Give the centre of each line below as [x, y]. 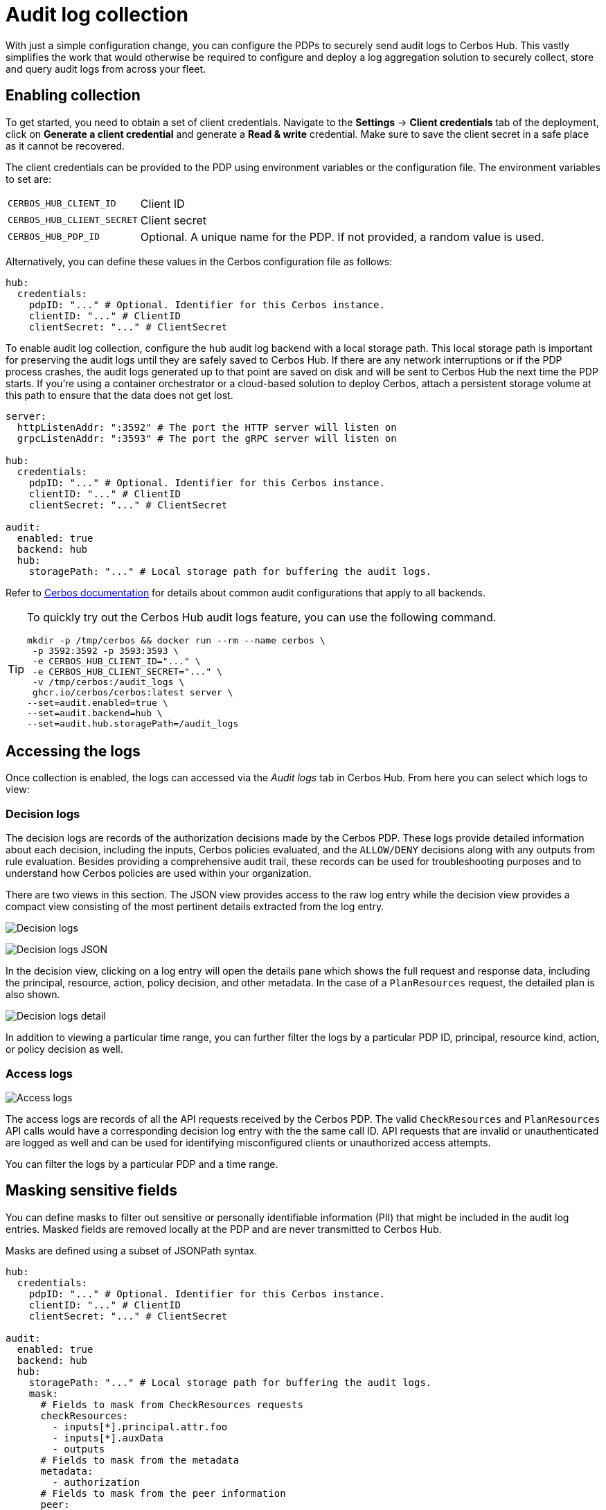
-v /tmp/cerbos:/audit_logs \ [108, 682]
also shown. [33, 995]
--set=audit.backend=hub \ [95, 713]
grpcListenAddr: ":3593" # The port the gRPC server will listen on [207, 438]
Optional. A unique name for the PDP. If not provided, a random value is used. [342, 237]
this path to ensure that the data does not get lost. [119, 395]
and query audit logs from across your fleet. [106, 69]
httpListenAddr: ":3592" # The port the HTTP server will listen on [207, 427]
